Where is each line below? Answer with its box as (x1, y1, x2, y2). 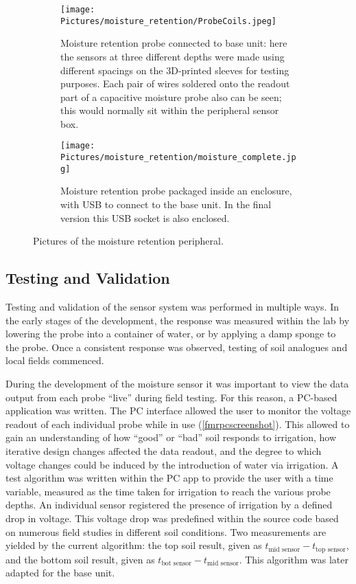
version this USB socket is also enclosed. (60, 210, 230, 225)
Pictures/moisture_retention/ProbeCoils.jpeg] (60, 16, 276, 26)
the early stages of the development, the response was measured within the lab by (5, 313, 350, 327)
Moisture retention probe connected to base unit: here (60, 36, 287, 50)
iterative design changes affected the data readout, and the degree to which (5, 443, 322, 458)
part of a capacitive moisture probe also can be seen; (60, 89, 282, 104)
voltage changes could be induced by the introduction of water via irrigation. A (5, 457, 339, 471)
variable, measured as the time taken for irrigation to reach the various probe (5, 484, 331, 498)
